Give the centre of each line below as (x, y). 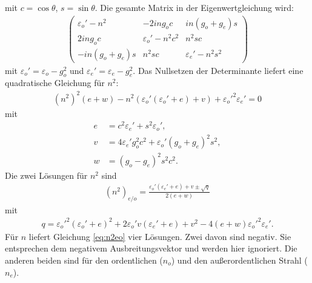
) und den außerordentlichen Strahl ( (239, 260)
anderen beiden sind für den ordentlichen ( (84, 260)
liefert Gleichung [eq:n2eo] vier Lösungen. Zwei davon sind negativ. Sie (160, 236)
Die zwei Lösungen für (46, 175)
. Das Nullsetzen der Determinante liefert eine (218, 70)
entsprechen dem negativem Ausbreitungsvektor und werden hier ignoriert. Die (151, 248)
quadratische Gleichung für (55, 83)
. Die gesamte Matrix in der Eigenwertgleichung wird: (194, 7)
